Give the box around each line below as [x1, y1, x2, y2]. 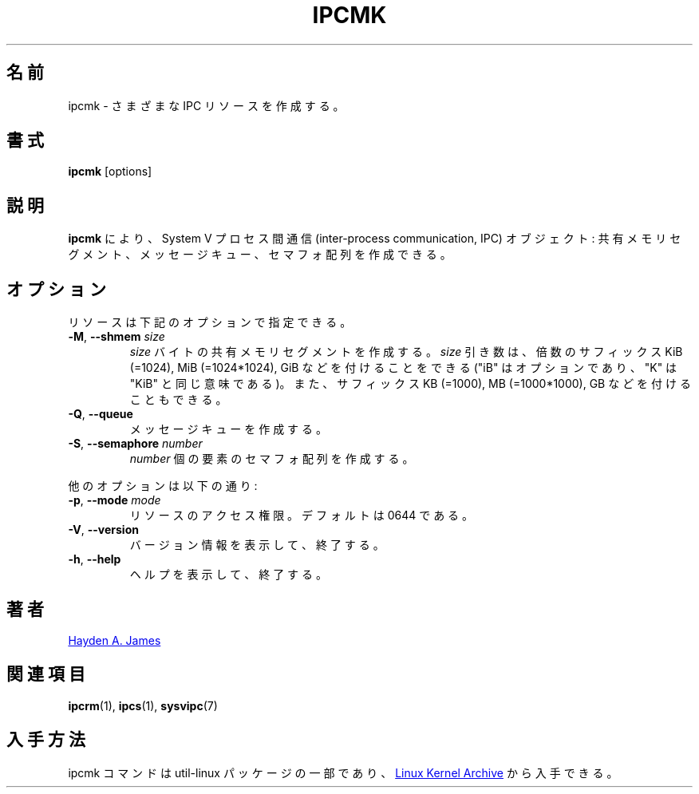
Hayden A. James [68, 633, 161, 647]
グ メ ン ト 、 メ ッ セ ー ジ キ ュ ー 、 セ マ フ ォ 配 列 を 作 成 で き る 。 [68, 247, 452, 262]
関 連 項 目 [6, 664, 85, 685]
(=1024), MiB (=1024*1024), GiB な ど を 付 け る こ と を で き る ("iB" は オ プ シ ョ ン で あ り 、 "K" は [129, 361, 677, 375]
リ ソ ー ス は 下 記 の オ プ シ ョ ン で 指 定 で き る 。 [68, 315, 352, 330]
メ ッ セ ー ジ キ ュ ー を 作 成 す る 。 [129, 422, 327, 437]
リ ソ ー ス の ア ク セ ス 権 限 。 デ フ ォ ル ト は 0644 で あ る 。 [129, 508, 474, 523]
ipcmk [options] [68, 164, 152, 179]
